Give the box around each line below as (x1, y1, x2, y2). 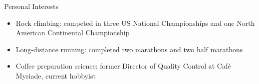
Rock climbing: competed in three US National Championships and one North (15, 17, 255, 28)
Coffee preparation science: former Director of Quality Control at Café (15, 61, 231, 71)
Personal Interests (4, 1, 58, 11)
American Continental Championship (15, 27, 130, 38)
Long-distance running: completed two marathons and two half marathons (15, 44, 243, 54)
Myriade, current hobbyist (15, 70, 96, 81)
